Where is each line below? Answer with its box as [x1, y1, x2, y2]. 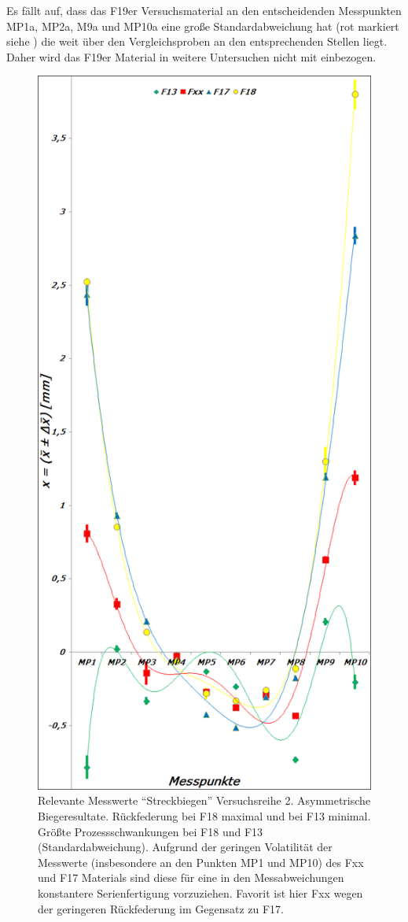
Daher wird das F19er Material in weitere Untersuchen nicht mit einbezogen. [6, 48, 377, 65]
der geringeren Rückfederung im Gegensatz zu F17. [38, 900, 284, 916]
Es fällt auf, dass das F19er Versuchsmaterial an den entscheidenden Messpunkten [6, 2, 402, 18]
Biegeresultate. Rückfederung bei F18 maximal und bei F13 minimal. [38, 807, 371, 824]
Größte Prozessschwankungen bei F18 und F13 [38, 823, 263, 839]
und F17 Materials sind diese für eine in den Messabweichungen [38, 869, 344, 886]
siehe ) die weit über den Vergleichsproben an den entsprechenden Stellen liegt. [6, 33, 388, 50]
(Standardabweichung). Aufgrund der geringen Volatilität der [38, 839, 333, 855]
